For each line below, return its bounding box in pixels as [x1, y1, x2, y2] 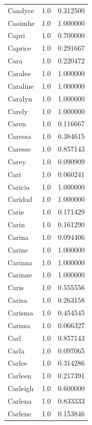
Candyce [8, 5, 34, 15]
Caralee [8, 67, 31, 78]
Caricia [8, 181, 30, 192]
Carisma [8, 307, 33, 317]
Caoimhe [8, 17, 35, 28]
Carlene [8, 408, 31, 418]
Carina [8, 231, 29, 242]
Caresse [8, 144, 31, 154]
